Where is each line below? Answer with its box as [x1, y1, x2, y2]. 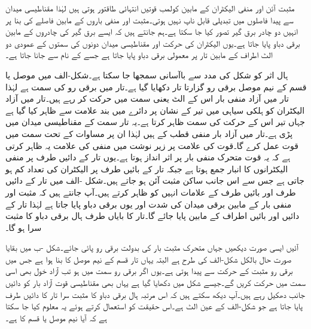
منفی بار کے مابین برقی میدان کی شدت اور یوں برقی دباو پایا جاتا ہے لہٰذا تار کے [5, 197, 292, 210]
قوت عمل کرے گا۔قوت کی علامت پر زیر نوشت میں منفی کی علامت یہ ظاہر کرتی [5, 139, 298, 151]
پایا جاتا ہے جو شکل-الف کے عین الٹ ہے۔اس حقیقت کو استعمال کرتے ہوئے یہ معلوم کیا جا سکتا [5, 300, 303, 312]
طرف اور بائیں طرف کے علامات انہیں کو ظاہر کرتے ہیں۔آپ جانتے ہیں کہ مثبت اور [5, 185, 296, 198]
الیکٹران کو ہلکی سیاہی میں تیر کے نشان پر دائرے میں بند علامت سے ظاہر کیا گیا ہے [5, 103, 305, 116]
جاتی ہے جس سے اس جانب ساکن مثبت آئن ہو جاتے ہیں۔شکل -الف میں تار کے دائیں [5, 174, 304, 187]
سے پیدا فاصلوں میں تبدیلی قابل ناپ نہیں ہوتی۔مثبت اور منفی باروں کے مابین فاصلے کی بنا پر [5, 13, 294, 26]
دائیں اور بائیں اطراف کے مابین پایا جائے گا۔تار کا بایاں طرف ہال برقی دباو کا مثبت [5, 209, 300, 222]
